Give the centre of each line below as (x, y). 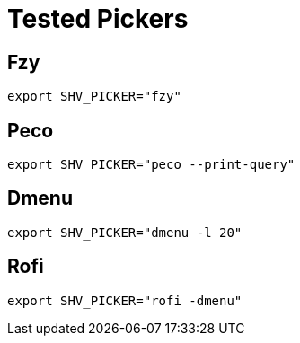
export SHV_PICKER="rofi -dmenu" (125, 300)
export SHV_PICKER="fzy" (94, 97)
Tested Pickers (98, 19)
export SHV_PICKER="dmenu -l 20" (125, 232)
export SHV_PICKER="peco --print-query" (151, 165)
